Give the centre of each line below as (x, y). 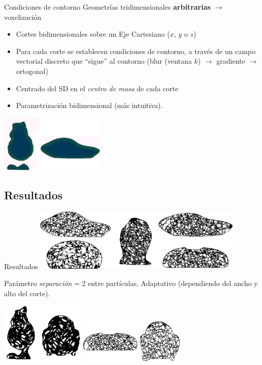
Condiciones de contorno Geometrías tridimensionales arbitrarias (108, 7)
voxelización (23, 17)
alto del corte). (27, 293)
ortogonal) (32, 71)
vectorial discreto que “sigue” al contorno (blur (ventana (104, 61)
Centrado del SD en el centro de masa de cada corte (97, 88)
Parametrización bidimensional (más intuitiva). (89, 105)
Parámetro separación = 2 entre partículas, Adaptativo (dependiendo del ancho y (131, 283)
